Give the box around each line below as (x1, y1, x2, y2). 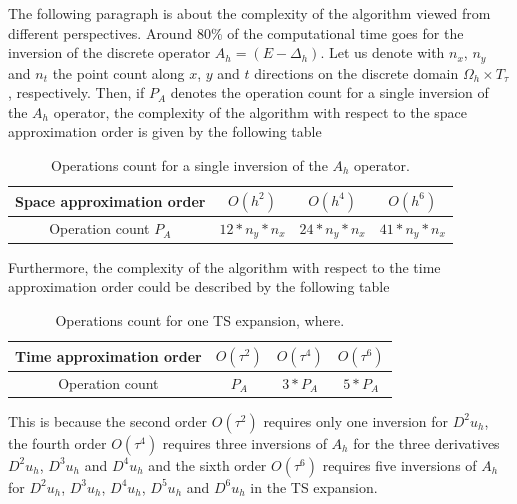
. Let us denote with (320, 42, 445, 63)
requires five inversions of (322, 454, 477, 475)
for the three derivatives (353, 432, 500, 453)
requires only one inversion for (263, 410, 449, 431)
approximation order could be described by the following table (8, 276, 390, 297)
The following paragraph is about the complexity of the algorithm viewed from (8, 3, 491, 23)
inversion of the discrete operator (8, 42, 211, 63)
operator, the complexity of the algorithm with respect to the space (53, 101, 468, 122)
